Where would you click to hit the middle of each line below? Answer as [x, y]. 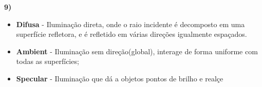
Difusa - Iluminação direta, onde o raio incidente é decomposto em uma [130, 24]
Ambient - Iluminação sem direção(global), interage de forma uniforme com [137, 51]
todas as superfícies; [48, 61]
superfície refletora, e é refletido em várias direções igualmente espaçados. [132, 34]
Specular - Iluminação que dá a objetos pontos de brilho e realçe [120, 78]
